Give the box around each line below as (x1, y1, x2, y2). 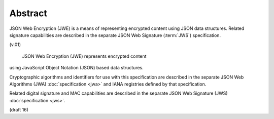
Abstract (9, 8, 48, 19)
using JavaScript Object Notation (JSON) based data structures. (9, 65, 144, 71)
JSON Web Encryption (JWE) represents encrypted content (22, 53, 147, 59)
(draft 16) (9, 107, 29, 113)
